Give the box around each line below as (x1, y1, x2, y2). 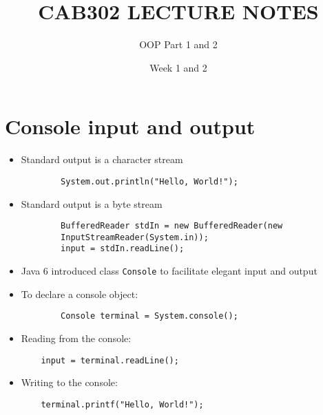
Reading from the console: (21, 330, 132, 345)
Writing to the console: (21, 375, 118, 390)
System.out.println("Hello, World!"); (61, 176, 238, 187)
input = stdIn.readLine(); (61, 244, 185, 254)
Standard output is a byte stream (21, 196, 163, 211)
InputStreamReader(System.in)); (61, 232, 209, 242)
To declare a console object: (21, 286, 138, 301)
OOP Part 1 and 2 (139, 37, 218, 52)
